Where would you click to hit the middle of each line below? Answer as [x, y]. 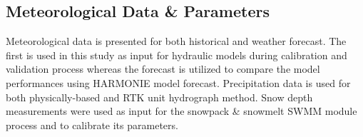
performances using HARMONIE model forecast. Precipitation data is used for [178, 82]
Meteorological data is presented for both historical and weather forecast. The [176, 41]
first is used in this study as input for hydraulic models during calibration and [177, 55]
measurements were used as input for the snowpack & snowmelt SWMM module [181, 111]
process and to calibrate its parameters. [92, 125]
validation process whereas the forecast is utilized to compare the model [163, 69]
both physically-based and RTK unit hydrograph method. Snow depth [159, 97]
